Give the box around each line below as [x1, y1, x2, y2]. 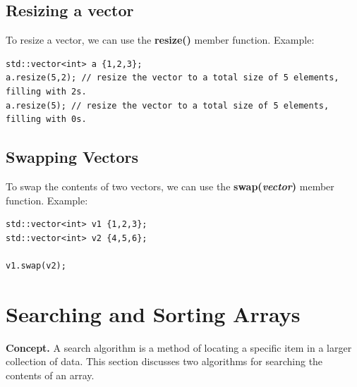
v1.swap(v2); [6, 260, 66, 271]
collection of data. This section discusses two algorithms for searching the [6, 354, 323, 369]
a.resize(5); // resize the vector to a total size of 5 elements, [6, 100, 329, 111]
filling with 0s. [6, 114, 87, 125]
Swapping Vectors [6, 146, 138, 168]
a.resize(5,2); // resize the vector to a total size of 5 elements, [6, 73, 339, 83]
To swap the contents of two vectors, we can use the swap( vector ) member [6, 178, 334, 193]
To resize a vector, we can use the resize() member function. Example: [6, 32, 315, 47]
